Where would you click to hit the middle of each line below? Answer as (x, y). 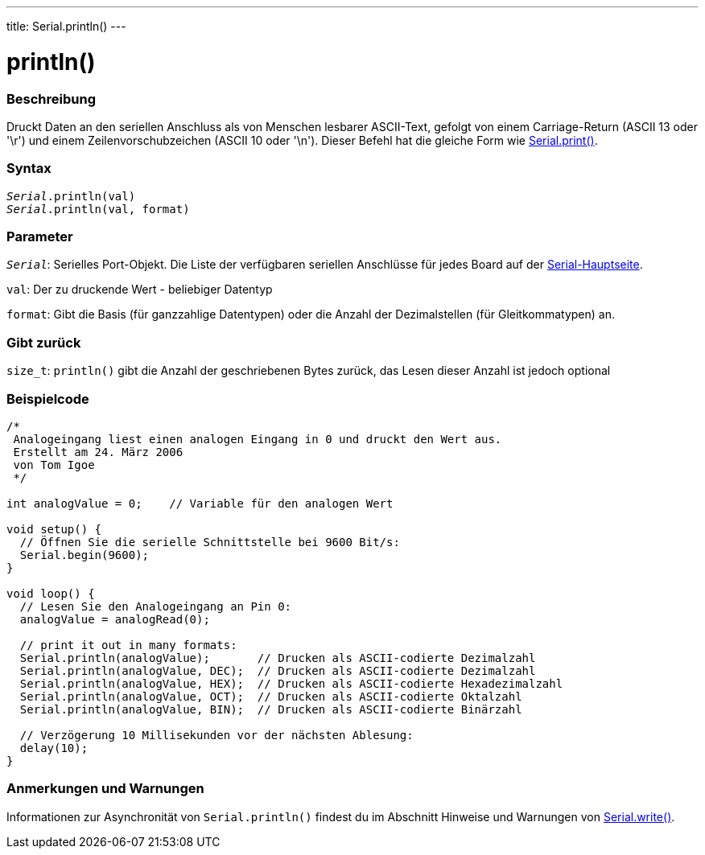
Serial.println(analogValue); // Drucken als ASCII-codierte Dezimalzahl (278, 658)
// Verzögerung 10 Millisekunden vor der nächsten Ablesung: (216, 735)
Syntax (29, 169)
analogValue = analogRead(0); (115, 619)
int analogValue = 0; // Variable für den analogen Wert (200, 503)
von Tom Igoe (54, 464)
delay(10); (54, 748)
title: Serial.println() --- (66, 26)
